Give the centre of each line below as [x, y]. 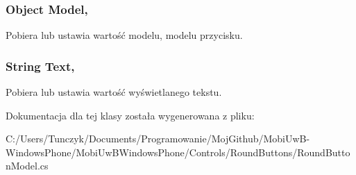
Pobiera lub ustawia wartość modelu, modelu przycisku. [124, 35]
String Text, [40, 66]
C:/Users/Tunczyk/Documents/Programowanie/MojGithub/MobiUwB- [158, 139]
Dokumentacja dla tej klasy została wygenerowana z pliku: [130, 115]
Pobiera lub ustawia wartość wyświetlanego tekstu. [114, 92]
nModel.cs [27, 166]
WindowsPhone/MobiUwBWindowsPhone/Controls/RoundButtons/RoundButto [178, 152]
